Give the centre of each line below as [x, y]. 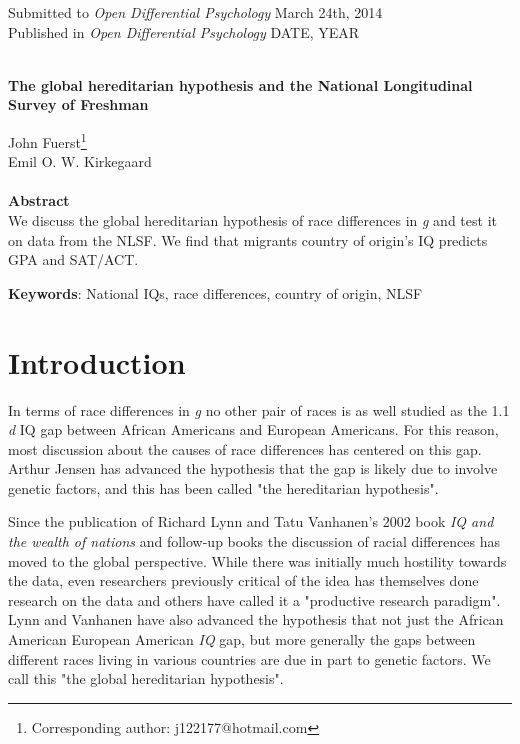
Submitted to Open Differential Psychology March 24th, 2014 [195, 12]
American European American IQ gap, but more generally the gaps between [242, 639]
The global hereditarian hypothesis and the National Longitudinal [240, 84]
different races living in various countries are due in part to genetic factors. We [249, 658]
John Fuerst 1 [47, 140]
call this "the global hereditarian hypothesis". [146, 678]
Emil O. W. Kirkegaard [80, 161]
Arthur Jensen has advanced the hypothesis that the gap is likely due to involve [253, 468]
